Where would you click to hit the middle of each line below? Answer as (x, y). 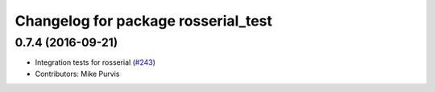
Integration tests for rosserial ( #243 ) (95, 62)
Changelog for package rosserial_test (144, 21)
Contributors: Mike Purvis (77, 74)
